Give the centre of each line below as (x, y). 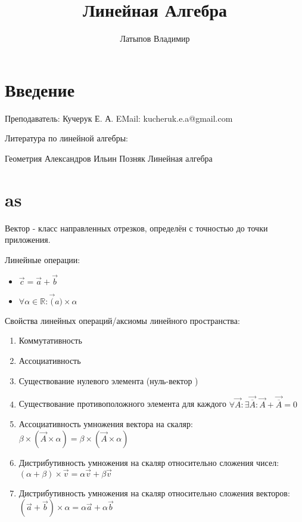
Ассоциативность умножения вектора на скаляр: (106, 424)
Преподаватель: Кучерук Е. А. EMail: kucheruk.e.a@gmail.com (119, 118)
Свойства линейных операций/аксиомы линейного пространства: (122, 320)
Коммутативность (50, 340)
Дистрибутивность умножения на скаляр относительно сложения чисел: (149, 462)
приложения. (28, 240)
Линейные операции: (43, 259)
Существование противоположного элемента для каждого (122, 404)
